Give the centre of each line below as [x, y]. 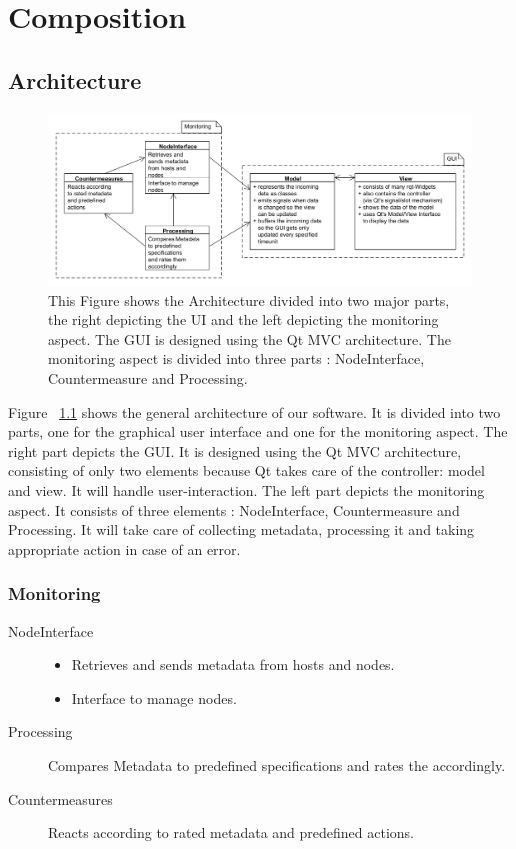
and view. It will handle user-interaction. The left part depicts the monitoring [246, 490]
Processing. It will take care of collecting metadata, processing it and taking [241, 529]
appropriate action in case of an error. [124, 548]
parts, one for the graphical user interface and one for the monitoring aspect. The [258, 431]
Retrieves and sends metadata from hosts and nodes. [233, 664]
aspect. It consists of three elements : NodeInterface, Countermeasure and [234, 509]
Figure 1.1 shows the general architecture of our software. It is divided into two [254, 411]
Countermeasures [60, 798]
